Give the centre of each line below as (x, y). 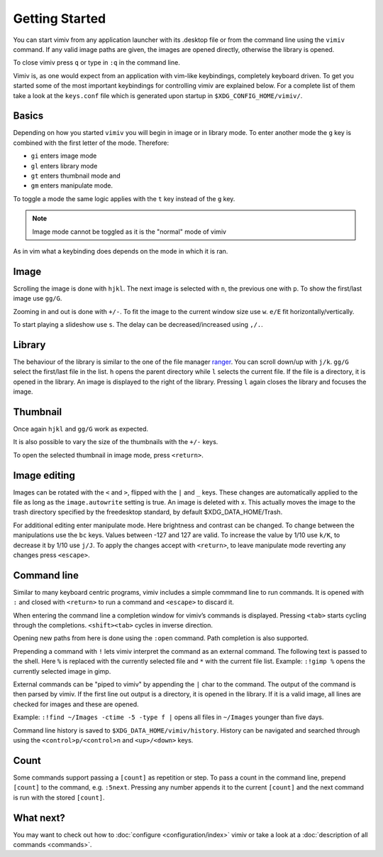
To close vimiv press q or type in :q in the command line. (96, 63)
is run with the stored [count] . (59, 797)
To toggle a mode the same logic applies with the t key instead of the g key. (124, 198)
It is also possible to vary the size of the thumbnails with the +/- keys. (116, 442)
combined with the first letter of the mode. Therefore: (91, 143)
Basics (28, 116)
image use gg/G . (38, 298)
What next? (39, 818)
